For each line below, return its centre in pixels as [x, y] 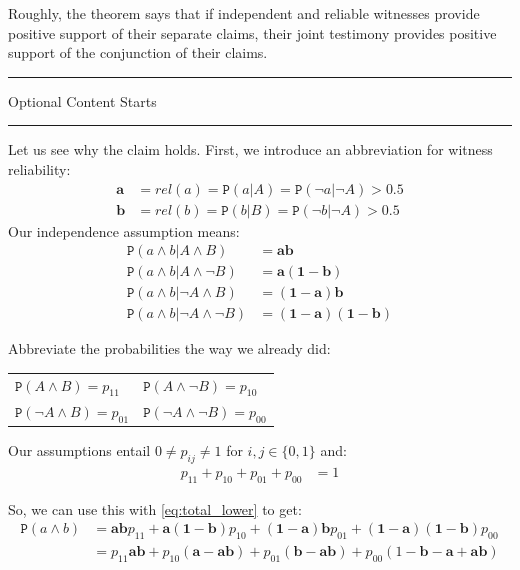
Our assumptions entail [79, 450]
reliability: [39, 168]
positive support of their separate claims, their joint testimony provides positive [252, 32]
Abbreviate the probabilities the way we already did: [169, 348]
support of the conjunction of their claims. [138, 52]
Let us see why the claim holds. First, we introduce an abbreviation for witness [250, 149]
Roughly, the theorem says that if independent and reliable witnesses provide [244, 13]
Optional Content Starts [82, 100]
